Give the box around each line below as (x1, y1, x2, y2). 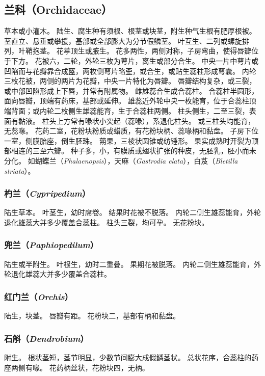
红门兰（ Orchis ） (4, 290, 73, 303)
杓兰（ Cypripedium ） (4, 187, 91, 200)
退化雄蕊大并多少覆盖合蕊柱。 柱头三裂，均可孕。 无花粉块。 (4, 217, 209, 227)
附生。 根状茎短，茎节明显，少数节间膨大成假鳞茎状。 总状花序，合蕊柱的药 (4, 352, 259, 362)
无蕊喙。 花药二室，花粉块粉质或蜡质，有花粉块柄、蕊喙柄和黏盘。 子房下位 (4, 125, 259, 136)
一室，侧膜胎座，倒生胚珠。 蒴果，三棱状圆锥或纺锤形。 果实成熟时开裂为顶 (4, 135, 259, 146)
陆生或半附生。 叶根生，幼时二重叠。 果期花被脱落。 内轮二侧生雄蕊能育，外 (4, 258, 261, 269)
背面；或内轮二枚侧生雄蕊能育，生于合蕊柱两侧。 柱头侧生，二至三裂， (11, 105, 249, 116)
